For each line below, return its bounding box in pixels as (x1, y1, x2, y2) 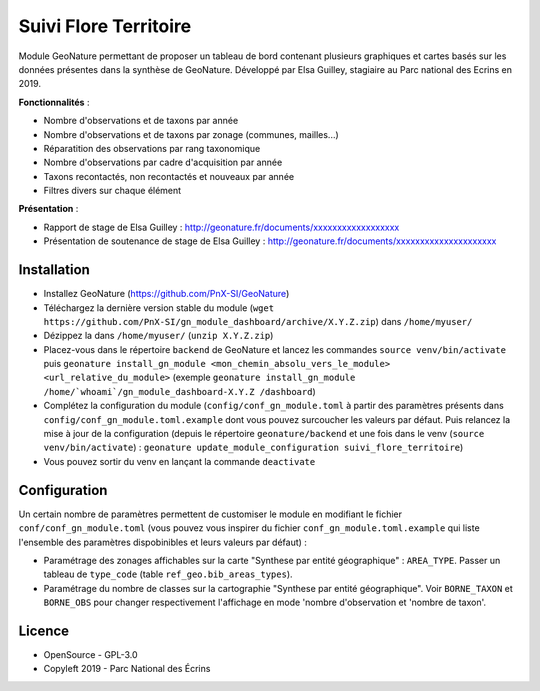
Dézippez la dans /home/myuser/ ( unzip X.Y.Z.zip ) (43, 330, 274, 342)
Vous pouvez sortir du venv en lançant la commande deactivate (43, 455, 316, 467)
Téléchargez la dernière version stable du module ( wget (43, 301, 275, 314)
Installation (18, 261, 90, 279)
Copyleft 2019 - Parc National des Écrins (43, 663, 211, 675)
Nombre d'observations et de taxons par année (43, 115, 239, 127)
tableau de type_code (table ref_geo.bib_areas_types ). (43, 568, 294, 580)
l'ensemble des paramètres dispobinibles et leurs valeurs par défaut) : (18, 536, 307, 548)
